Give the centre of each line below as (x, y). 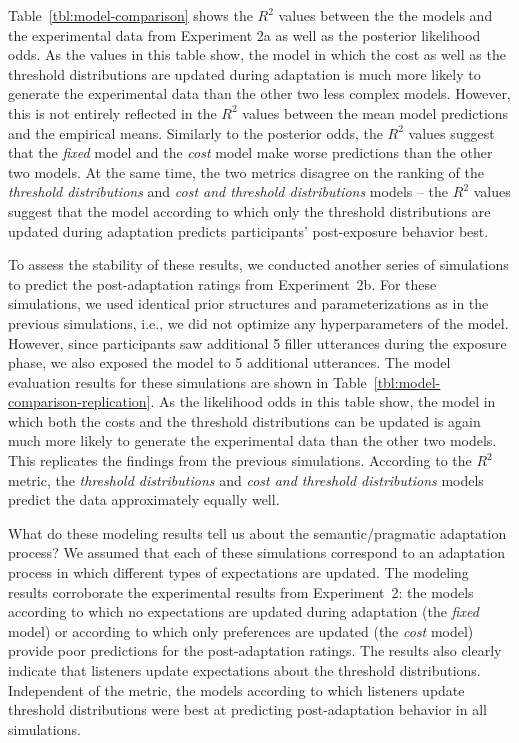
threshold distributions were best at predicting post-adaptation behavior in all (247, 709)
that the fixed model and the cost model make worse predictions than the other (250, 152)
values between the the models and (385, 15)
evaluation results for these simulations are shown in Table (187, 381)
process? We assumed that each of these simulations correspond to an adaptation (256, 552)
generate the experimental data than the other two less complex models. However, (259, 93)
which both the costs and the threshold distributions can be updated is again (244, 420)
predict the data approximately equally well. (144, 499)
